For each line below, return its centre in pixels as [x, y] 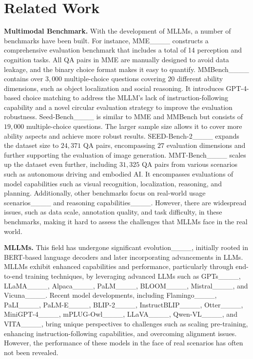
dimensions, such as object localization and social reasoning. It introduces [114, 88]
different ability [200, 79]
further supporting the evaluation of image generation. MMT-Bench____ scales [125, 154]
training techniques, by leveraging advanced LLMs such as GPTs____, [133, 276]
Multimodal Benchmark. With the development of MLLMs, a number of [117, 31]
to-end [13, 276]
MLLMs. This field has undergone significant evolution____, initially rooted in [126, 247]
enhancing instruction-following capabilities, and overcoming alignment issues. [120, 333]
